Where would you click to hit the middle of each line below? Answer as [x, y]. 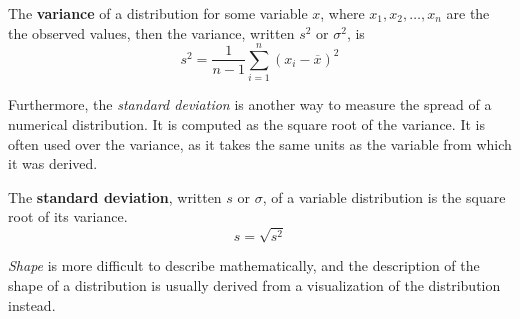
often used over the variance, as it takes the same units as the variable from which [260, 143]
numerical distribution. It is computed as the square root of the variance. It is [246, 123]
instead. [32, 304]
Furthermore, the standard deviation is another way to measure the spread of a [250, 104]
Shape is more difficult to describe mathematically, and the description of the [244, 265]
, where [342, 13]
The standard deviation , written [115, 196]
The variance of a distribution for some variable [158, 13]
